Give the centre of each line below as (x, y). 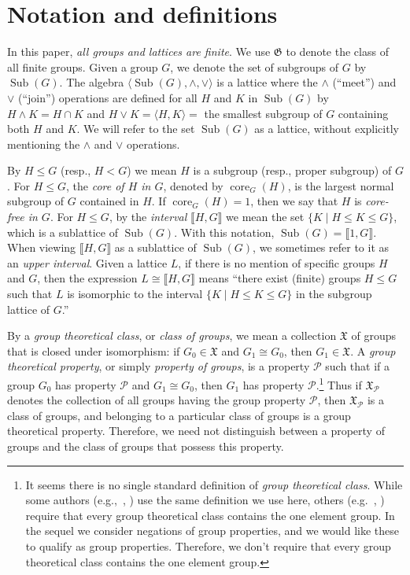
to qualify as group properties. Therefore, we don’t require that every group (208, 546)
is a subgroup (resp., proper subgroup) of (292, 170)
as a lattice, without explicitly (327, 129)
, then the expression (87, 278)
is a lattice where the (267, 82)
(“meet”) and (364, 82)
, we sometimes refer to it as (321, 247)
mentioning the (44, 144)
